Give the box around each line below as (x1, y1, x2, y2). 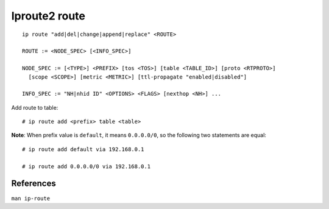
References (11, 179, 56, 189)
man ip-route (11, 195, 51, 202)
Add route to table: (11, 104, 58, 111)
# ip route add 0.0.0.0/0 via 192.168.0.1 (22, 163, 151, 170)
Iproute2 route (11, 9, 85, 23)
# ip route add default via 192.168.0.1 (22, 146, 144, 152)
